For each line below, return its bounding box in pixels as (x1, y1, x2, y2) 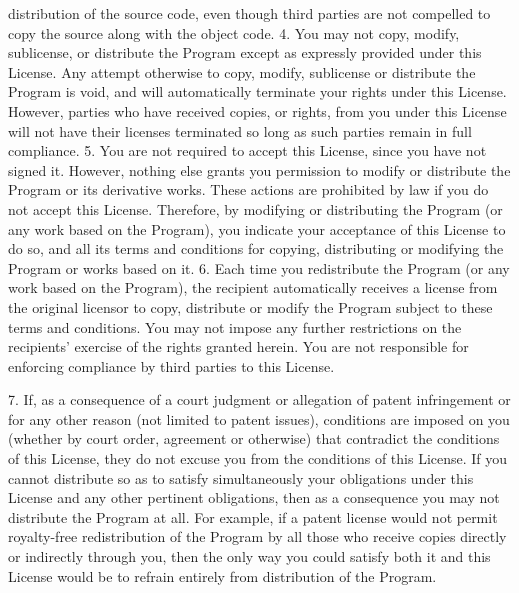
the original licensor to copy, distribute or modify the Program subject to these (8, 296, 493, 317)
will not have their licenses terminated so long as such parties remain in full (8, 120, 472, 141)
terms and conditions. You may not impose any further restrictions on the (8, 316, 462, 337)
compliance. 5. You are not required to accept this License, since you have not (8, 140, 487, 161)
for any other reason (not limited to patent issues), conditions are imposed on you (8, 408, 510, 429)
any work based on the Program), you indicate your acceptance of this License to (8, 218, 506, 239)
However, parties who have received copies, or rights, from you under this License (8, 100, 507, 121)
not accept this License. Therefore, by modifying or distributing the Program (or (8, 198, 503, 219)
